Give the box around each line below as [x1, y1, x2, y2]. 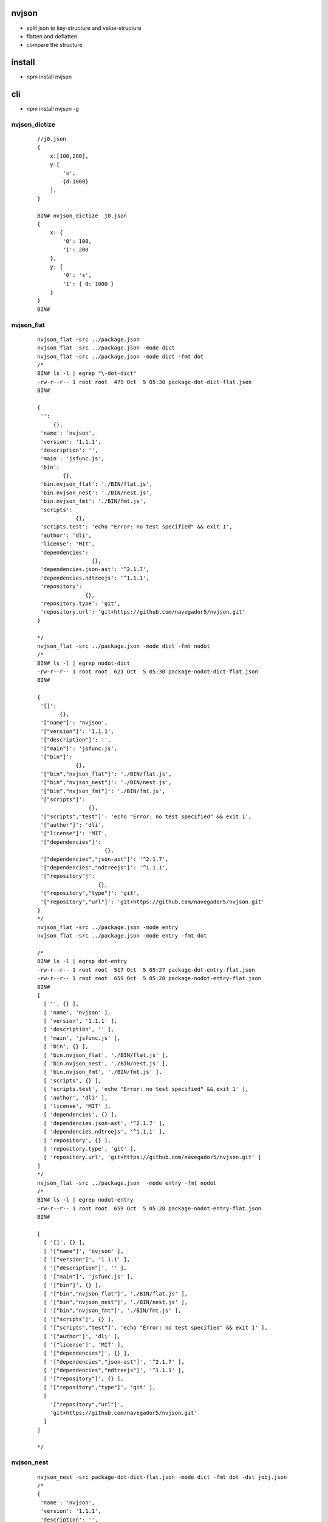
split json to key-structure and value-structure [26, 24, 142, 32]
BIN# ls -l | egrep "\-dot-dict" [37, 370, 137, 377]
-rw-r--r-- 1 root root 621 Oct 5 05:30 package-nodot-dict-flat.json [37, 668, 258, 675]
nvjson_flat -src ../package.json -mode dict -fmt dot [37, 353, 204, 360]
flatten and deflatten [26, 32, 78, 40]
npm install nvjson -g [26, 105, 79, 113]
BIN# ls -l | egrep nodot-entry [37, 1196, 134, 1204]
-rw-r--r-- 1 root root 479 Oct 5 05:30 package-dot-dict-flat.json [37, 378, 252, 385]
